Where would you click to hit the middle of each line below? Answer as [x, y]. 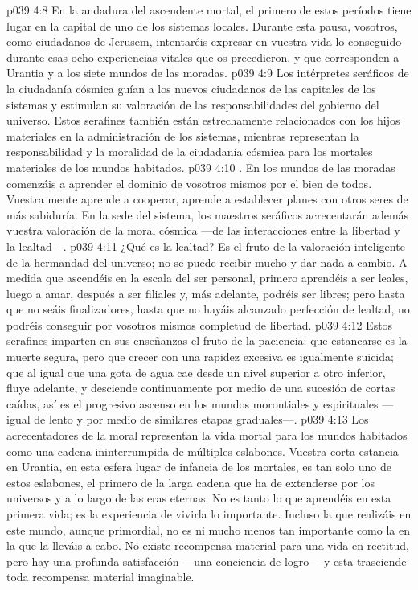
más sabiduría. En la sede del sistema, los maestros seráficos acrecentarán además [208, 214]
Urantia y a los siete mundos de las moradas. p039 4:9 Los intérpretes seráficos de [208, 73]
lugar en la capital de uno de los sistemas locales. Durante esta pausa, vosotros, [202, 25]
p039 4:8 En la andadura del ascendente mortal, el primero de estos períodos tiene [209, 10]
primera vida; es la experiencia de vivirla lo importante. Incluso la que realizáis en [209, 514]
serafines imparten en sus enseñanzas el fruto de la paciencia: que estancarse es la [207, 340]
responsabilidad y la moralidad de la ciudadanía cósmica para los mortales [190, 152]
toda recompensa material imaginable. [100, 577]
